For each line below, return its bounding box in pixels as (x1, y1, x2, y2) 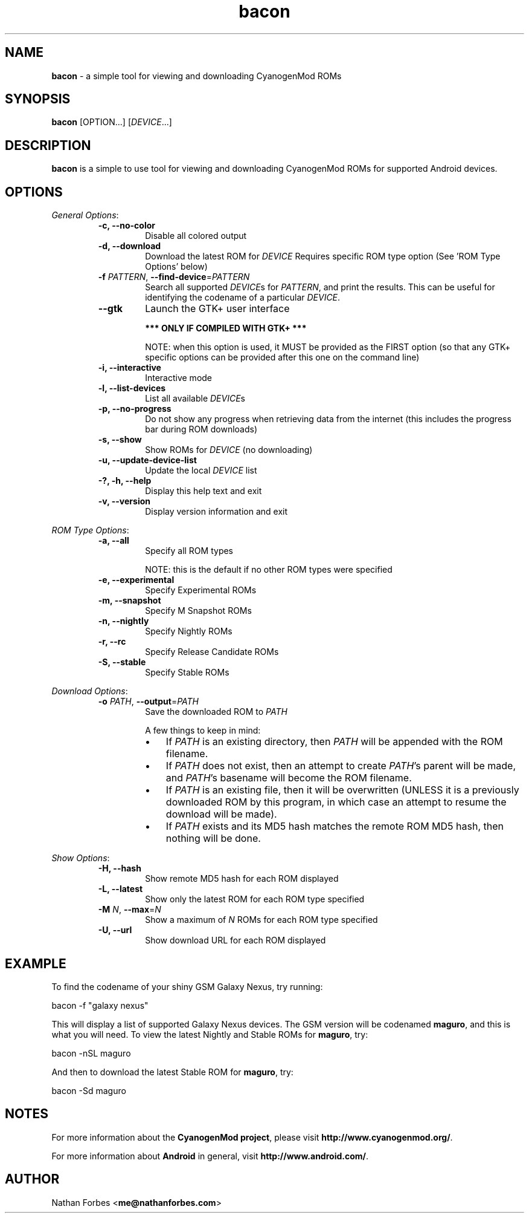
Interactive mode (145, 373, 213, 383)
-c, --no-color (98, 220, 155, 231)
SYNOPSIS (5, 91, 71, 107)
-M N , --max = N (98, 904, 161, 915)
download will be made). (165, 808, 277, 821)
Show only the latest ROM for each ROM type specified (145, 894, 365, 905)
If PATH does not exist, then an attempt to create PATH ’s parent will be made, (165, 760, 516, 772)
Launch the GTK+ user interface (145, 302, 290, 315)
